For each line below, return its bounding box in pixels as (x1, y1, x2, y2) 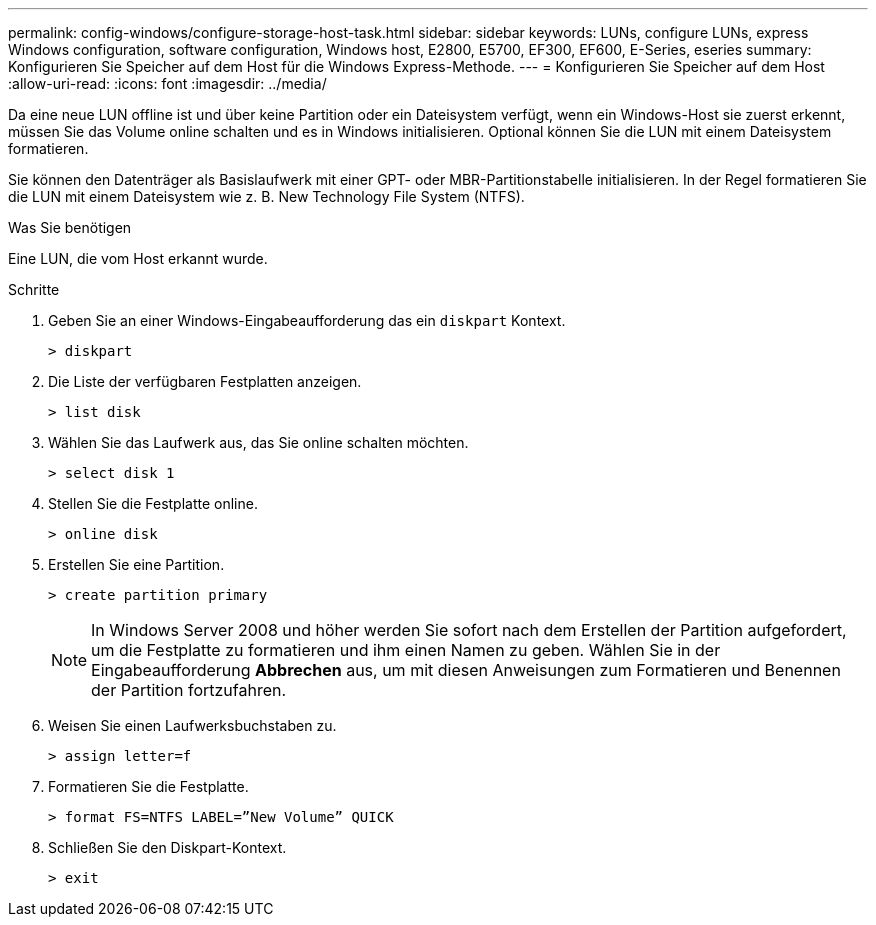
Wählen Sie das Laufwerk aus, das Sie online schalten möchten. (48, 434, 469, 451)
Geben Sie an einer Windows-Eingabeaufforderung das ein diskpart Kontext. (48, 312, 566, 329)
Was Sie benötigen (8, 219, 132, 236)
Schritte (8, 281, 60, 298)
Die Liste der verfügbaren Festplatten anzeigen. (48, 373, 362, 390)
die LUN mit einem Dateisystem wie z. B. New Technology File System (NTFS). (8, 188, 525, 205)
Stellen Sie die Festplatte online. (48, 495, 258, 512)
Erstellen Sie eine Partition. (48, 556, 225, 573)
